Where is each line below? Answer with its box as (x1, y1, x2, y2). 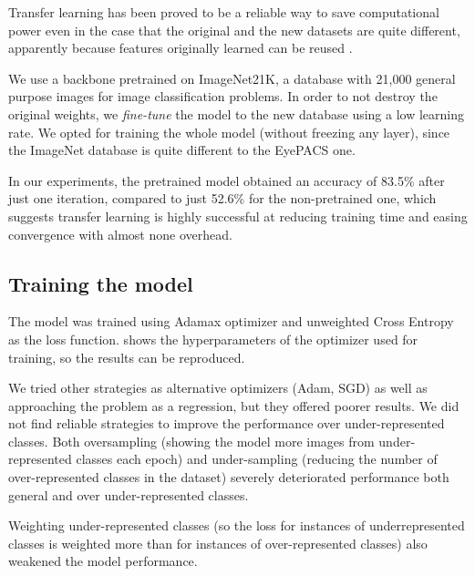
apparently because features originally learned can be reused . (8, 38, 353, 57)
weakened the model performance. (8, 551, 198, 571)
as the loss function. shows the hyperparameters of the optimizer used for (8, 329, 418, 348)
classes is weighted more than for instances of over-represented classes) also (8, 533, 428, 552)
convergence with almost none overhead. (8, 224, 232, 243)
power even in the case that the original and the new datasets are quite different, (8, 20, 460, 39)
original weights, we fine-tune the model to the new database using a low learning (8, 104, 465, 123)
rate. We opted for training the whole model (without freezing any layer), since (8, 122, 450, 141)
